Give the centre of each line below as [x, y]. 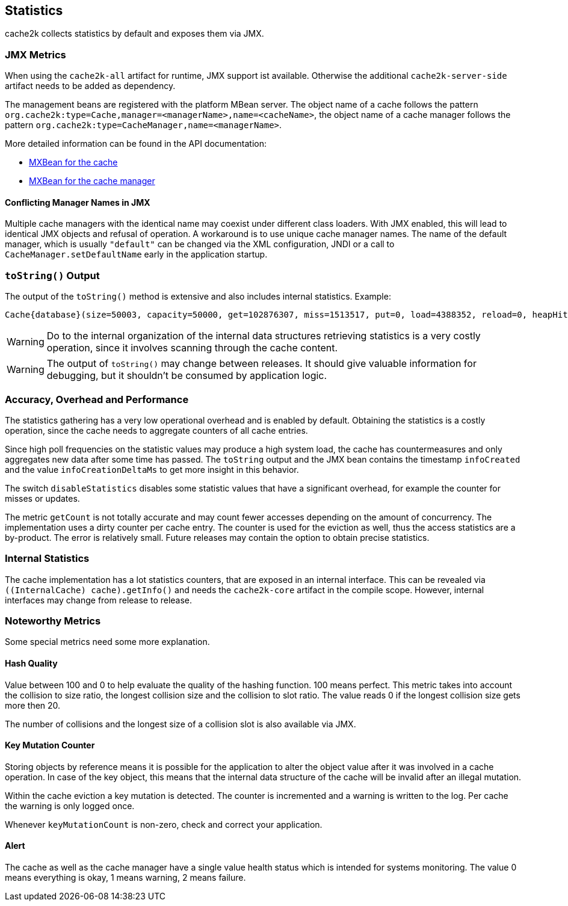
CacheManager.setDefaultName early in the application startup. [136, 254]
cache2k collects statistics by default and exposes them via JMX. [134, 34]
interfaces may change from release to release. [99, 600]
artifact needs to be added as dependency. [90, 86]
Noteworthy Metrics [53, 621]
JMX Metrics [35, 54]
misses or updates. [42, 498]
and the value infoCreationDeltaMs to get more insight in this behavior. [152, 469]
